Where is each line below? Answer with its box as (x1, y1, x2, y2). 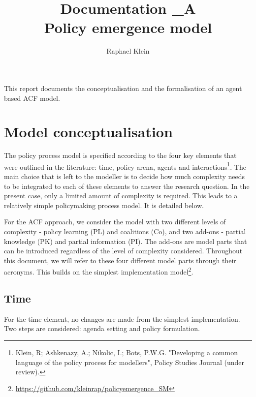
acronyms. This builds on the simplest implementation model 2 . (4, 265, 193, 277)
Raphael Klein (106, 46, 150, 56)
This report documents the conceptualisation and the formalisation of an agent (4, 83, 242, 93)
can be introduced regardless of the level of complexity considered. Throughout (4, 245, 243, 256)
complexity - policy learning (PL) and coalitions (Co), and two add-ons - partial (4, 226, 246, 237)
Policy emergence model (44, 17, 212, 37)
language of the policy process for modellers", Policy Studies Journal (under (15, 357, 245, 367)
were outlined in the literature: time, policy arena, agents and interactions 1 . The (4, 160, 246, 172)
